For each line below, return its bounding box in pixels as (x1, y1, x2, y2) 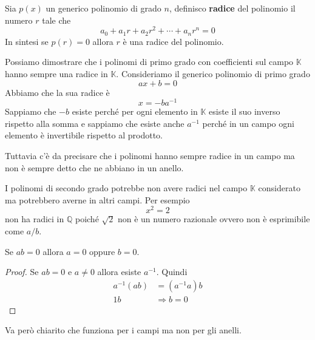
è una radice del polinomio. (123, 35, 224, 47)
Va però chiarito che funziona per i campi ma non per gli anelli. (5, 324, 242, 336)
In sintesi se (5, 35, 49, 47)
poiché (75, 212, 99, 225)
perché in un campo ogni (202, 117, 294, 129)
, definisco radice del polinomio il (169, 2, 296, 14)
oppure (89, 245, 115, 257)
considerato (258, 182, 300, 194)
